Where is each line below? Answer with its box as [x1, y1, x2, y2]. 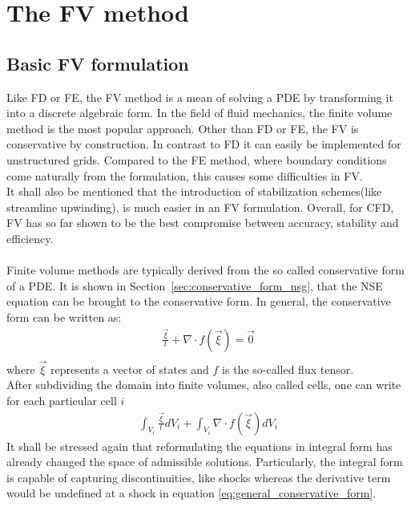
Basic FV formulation [6, 51, 189, 75]
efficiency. [6, 229, 54, 246]
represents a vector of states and [50, 360, 209, 377]
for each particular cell [6, 391, 117, 408]
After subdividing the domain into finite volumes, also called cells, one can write [6, 376, 401, 393]
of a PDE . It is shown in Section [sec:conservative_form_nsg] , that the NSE [6, 277, 383, 294]
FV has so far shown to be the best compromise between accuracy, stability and [6, 214, 399, 231]
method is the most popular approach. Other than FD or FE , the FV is [6, 120, 359, 136]
